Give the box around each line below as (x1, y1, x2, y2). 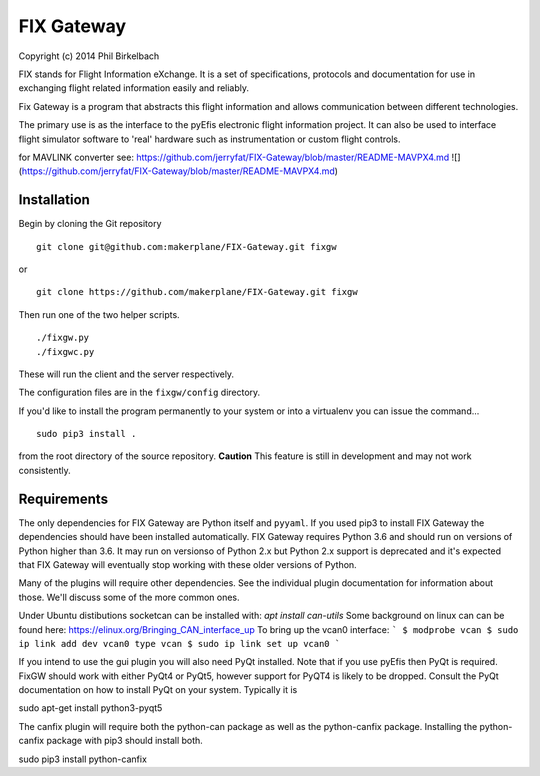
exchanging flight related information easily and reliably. (18, 82, 250, 94)
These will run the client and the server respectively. (18, 368, 235, 380)
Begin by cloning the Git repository (18, 218, 162, 230)
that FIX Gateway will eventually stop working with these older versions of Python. (18, 558, 357, 570)
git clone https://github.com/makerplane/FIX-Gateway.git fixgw (36, 286, 359, 298)
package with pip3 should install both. (46, 735, 204, 747)
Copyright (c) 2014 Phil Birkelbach (18, 50, 160, 62)
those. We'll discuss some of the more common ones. (18, 591, 240, 603)
